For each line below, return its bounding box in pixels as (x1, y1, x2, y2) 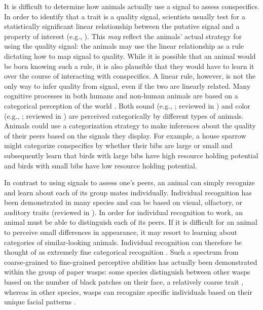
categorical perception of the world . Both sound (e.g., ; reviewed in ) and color (4, 100, 250, 111)
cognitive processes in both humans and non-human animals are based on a (4, 90, 238, 101)
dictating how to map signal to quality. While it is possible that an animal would (4, 50, 256, 61)
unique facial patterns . (4, 296, 76, 307)
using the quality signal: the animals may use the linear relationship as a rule (4, 41, 244, 51)
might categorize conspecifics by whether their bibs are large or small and (4, 140, 233, 151)
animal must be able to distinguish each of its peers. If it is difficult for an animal (4, 217, 257, 227)
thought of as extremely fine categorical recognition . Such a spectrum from (4, 247, 239, 257)
